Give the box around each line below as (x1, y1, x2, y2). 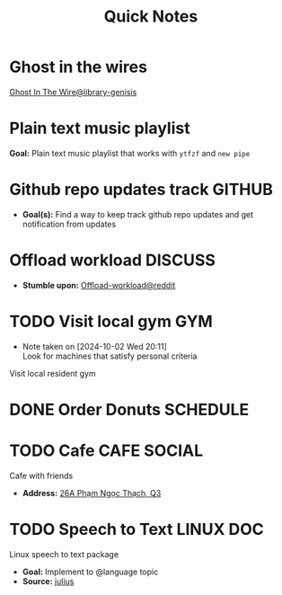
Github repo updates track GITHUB (9, 180, 274, 200)
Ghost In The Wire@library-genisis (9, 86, 137, 97)
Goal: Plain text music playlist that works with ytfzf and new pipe (9, 147, 251, 158)
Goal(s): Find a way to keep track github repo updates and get (22, 209, 254, 219)
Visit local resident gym (9, 368, 96, 378)
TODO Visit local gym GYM (9, 311, 213, 332)
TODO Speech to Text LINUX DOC (9, 520, 264, 539)
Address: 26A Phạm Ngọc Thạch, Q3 (22, 487, 162, 498)
